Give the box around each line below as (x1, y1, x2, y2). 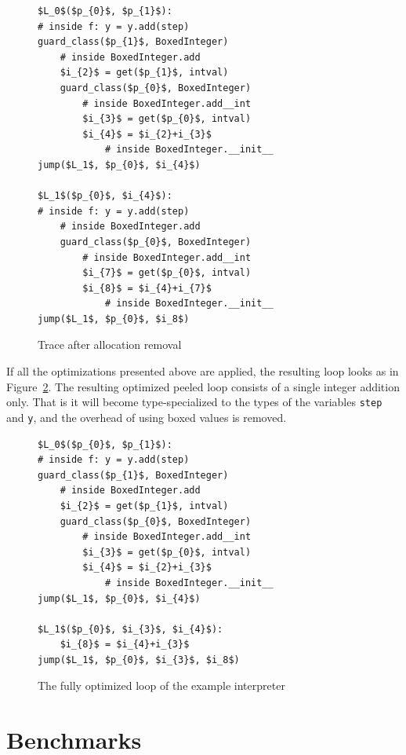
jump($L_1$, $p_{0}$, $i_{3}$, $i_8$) (38, 654, 240, 665)
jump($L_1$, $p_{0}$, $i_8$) (38, 313, 190, 324)
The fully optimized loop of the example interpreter (38, 677, 285, 694)
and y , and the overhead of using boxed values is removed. (6, 409, 287, 425)
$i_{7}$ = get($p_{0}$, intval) (82, 267, 252, 279)
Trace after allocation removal (38, 336, 182, 353)
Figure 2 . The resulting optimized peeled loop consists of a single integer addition (6, 378, 400, 394)
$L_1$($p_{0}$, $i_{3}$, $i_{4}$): (38, 623, 223, 635)
